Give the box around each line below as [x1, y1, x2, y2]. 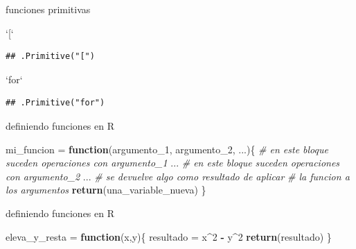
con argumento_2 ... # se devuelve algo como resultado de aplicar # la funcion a [6, 169, 350, 183]
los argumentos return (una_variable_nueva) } [6, 182, 206, 197]
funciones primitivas [6, 2, 91, 16]
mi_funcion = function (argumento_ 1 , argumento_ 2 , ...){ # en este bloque [6, 141, 328, 156]
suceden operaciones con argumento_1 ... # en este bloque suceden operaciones [6, 155, 340, 170]
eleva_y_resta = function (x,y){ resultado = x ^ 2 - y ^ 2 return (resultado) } [6, 229, 332, 243]
